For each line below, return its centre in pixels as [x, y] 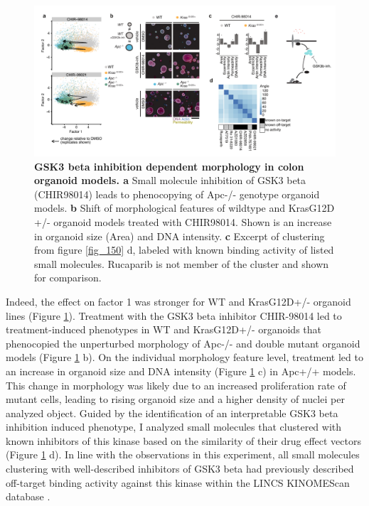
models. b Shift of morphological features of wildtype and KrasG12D [184, 208]
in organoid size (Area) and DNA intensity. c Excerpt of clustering [180, 236]
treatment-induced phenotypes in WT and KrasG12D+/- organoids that [164, 329]
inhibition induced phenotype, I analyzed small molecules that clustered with [174, 427]
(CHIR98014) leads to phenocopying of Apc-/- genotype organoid [177, 194]
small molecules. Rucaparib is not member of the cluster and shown [182, 263]
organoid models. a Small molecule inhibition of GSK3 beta [170, 180]
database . [28, 496]
